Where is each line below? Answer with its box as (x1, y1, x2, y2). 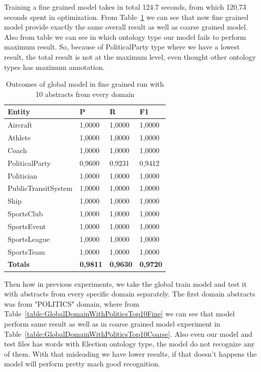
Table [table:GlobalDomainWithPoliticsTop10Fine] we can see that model (4, 308, 235, 319)
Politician (8, 170, 38, 181)
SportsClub (8, 208, 43, 219)
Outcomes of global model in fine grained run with (6, 79, 164, 89)
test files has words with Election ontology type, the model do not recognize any (4, 338, 255, 349)
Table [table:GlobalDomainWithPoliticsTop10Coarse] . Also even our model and (4, 328, 252, 339)
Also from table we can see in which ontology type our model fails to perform (4, 31, 246, 42)
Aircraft (8, 119, 33, 130)
